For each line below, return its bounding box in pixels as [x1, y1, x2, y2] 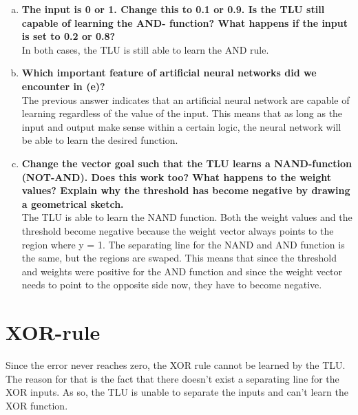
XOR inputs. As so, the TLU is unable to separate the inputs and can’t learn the [6, 385, 348, 399]
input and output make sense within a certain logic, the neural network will [21, 119, 341, 134]
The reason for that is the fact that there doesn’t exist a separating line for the [6, 371, 339, 385]
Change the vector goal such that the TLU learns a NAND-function [21, 156, 352, 170]
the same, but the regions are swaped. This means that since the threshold [21, 251, 337, 265]
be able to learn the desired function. [21, 133, 178, 147]
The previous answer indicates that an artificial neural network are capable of [21, 92, 350, 107]
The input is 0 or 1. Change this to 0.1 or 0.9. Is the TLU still [21, 2, 325, 16]
